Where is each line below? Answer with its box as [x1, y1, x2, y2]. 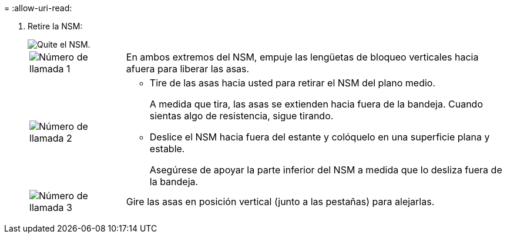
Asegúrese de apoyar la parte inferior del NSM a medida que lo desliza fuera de [149, 164, 502, 176]
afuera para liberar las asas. [126, 63, 250, 75]
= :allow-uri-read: [4, 3, 72, 13]
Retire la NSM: [28, 21, 83, 31]
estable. [149, 143, 185, 155]
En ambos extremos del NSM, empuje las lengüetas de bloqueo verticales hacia [126, 51, 479, 63]
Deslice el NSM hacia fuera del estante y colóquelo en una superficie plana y [149, 131, 490, 143]
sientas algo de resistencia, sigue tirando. [149, 110, 334, 122]
